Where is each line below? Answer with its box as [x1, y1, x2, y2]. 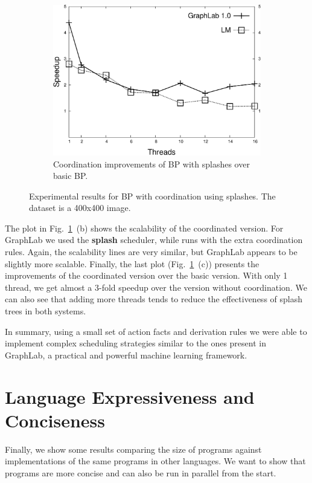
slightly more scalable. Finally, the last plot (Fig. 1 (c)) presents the [5, 257, 259, 270]
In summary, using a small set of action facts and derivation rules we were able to [5, 325, 307, 337]
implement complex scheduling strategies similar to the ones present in [5, 337, 266, 349]
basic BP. [53, 169, 88, 182]
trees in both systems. [5, 305, 86, 317]
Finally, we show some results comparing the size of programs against [5, 442, 262, 455]
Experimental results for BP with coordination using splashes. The [29, 189, 276, 202]
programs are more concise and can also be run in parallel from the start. [5, 466, 276, 479]
